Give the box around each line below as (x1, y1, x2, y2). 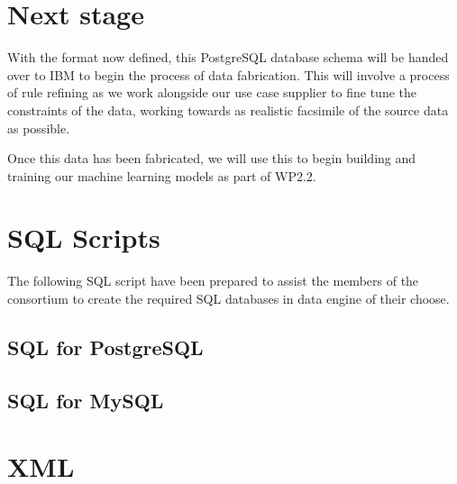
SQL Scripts (7, 219, 160, 256)
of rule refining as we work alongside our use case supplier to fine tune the (7, 83, 417, 102)
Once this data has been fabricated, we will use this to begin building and (7, 149, 416, 168)
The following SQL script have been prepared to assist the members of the (7, 271, 419, 290)
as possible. (7, 118, 70, 137)
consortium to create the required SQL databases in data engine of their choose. (7, 289, 450, 307)
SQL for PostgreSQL (7, 333, 204, 361)
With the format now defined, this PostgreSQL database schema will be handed (7, 48, 449, 67)
